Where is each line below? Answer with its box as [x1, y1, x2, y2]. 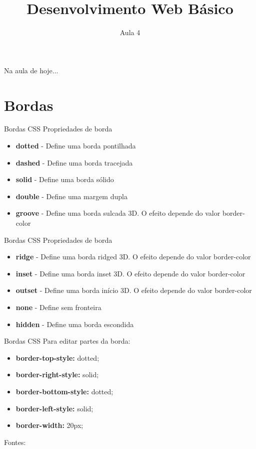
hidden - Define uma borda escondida [15, 319, 134, 329]
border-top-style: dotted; [15, 352, 99, 363]
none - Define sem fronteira [15, 302, 101, 312]
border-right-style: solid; [15, 369, 99, 380]
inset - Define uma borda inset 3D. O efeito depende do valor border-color [15, 268, 245, 278]
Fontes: [4, 436, 26, 447]
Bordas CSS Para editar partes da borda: [4, 336, 130, 346]
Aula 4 [119, 27, 140, 38]
